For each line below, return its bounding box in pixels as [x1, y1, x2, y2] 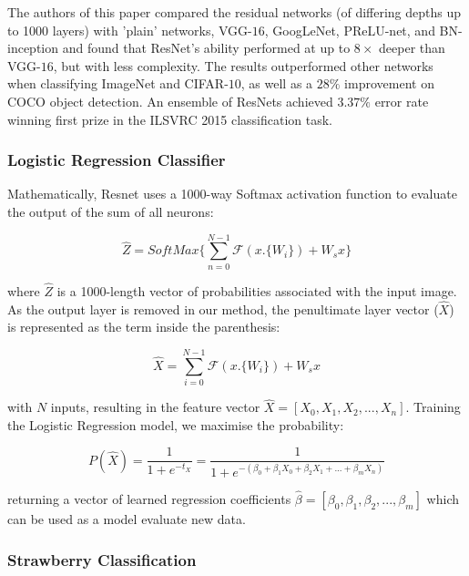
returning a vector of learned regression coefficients [7, 489, 291, 509]
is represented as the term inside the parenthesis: [7, 317, 280, 336]
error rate [374, 91, 429, 110]
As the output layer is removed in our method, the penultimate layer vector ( [7, 299, 439, 318]
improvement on [344, 74, 434, 93]
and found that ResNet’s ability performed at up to [62, 38, 351, 57]
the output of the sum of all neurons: [7, 201, 214, 221]
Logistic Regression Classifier [7, 149, 226, 171]
